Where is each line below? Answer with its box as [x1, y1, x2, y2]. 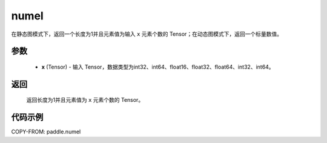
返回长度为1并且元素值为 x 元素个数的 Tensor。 [26, 96, 144, 104]
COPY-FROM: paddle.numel [11, 128, 81, 136]
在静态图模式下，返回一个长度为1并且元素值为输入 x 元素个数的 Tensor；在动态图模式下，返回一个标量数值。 [11, 30, 283, 38]
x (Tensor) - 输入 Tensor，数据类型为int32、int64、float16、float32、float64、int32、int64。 [41, 63, 275, 70]
